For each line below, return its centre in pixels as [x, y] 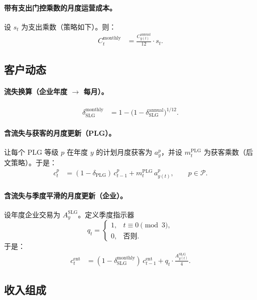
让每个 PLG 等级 [31, 152]
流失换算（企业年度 [36, 91]
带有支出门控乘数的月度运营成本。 [60, 7]
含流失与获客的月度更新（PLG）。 [60, 133]
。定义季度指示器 [106, 214]
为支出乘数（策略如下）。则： [69, 26]
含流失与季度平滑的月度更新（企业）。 [66, 195]
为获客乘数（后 [228, 152]
